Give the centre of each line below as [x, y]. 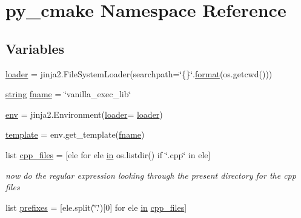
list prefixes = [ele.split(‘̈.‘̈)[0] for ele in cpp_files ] [96, 207]
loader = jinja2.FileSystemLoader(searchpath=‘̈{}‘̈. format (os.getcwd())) [139, 73]
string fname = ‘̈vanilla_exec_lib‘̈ [68, 94]
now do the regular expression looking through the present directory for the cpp [151, 175]
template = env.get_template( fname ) [75, 134]
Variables [35, 48]
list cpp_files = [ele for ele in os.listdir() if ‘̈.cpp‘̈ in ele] [108, 154]
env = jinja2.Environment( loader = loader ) [84, 114]
